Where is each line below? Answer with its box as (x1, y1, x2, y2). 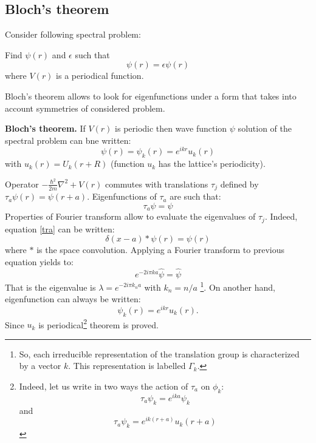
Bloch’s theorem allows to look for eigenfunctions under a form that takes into (5, 89, 297, 102)
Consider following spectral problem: (5, 28, 141, 41)
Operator (5, 177, 39, 190)
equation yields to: (5, 255, 74, 268)
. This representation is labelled (68, 359, 186, 372)
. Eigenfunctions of (87, 190, 157, 203)
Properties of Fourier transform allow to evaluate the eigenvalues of (5, 210, 256, 223)
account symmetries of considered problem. (5, 101, 165, 114)
